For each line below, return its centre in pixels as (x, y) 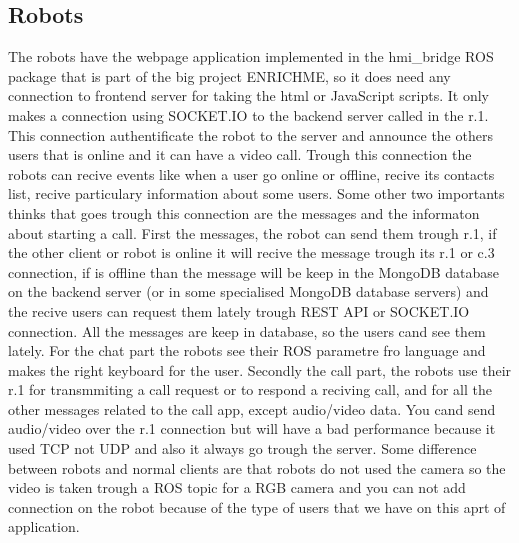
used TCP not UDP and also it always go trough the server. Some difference (242, 448)
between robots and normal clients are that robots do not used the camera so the (257, 467)
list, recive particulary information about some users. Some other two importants (256, 193)
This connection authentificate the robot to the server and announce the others (250, 134)
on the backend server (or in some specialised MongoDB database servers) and (248, 291)
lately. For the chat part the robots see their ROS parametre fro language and (247, 350)
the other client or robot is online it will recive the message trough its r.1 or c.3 (251, 252)
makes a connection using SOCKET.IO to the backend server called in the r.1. (248, 114)
